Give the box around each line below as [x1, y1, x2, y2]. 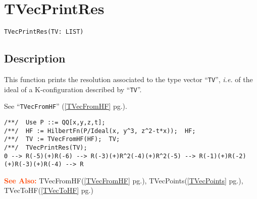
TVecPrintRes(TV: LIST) [4, 28, 84, 36]
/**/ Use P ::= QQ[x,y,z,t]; [4, 118, 106, 126]
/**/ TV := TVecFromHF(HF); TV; [4, 136, 120, 143]
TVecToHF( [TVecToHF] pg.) [4, 185, 93, 195]
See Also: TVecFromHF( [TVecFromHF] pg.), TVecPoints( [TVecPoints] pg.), [4, 175, 243, 185]
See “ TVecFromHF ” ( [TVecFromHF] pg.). [4, 101, 127, 111]
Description [4, 50, 66, 66]
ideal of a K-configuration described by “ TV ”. [4, 84, 142, 94]
